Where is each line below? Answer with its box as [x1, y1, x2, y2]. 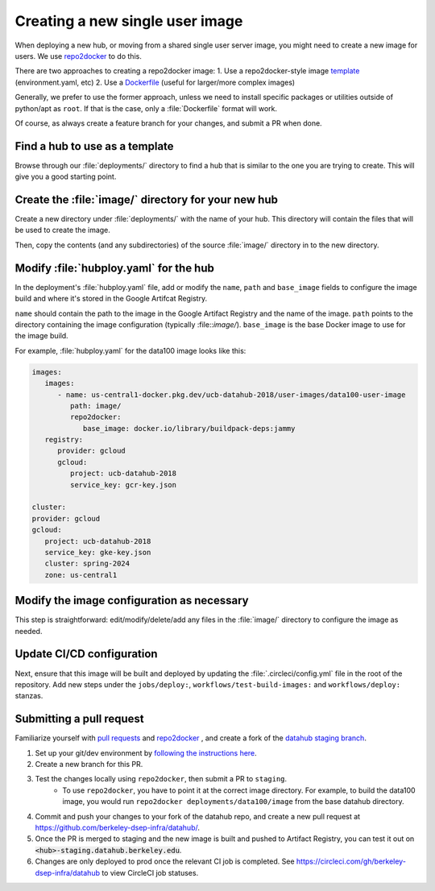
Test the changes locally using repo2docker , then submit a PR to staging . [35, 774, 288, 784]
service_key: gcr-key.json [69, 480, 177, 489]
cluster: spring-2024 [44, 559, 130, 568]
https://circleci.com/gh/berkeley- [296, 856, 407, 866]
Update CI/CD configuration [14, 647, 158, 661]
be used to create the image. [14, 226, 110, 235]
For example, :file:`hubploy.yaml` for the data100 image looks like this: [14, 346, 246, 355]
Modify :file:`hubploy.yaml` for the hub [14, 261, 215, 275]
